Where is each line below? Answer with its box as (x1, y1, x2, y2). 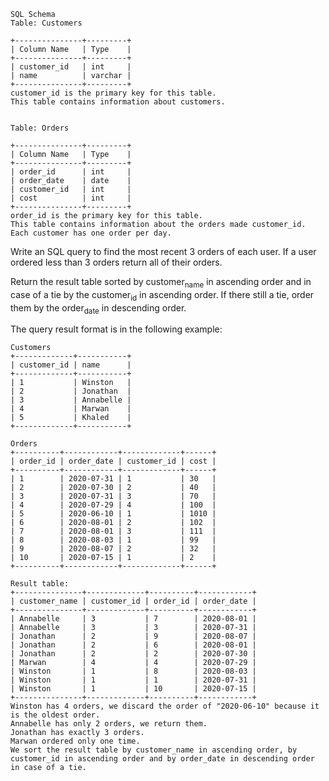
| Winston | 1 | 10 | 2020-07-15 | (10, 684, 257, 694)
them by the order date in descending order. (10, 301, 187, 316)
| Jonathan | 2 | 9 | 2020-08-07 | (10, 631, 257, 642)
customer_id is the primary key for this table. (10, 88, 217, 98)
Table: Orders (10, 123, 70, 133)
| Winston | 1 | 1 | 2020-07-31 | (10, 675, 257, 685)
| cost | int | (10, 193, 132, 203)
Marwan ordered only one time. (10, 736, 141, 747)
